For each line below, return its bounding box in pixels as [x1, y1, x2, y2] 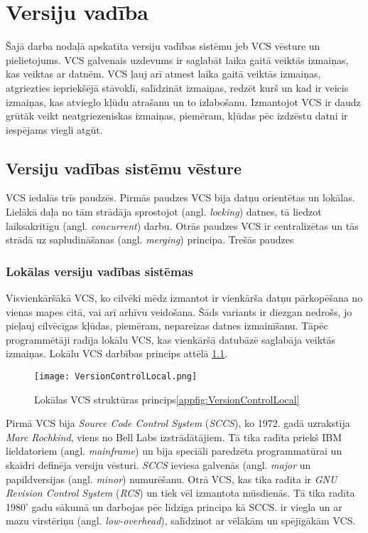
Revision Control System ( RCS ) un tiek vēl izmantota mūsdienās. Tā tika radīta [6, 485, 355, 500]
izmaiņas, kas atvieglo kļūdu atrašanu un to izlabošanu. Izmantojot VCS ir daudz [6, 94, 361, 109]
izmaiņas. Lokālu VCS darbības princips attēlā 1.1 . [6, 346, 228, 361]
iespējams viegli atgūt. [6, 122, 103, 137]
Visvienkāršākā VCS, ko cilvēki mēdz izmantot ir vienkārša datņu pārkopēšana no [6, 290, 363, 305]
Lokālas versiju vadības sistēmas [6, 262, 193, 280]
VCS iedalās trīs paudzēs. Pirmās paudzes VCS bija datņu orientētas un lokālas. [6, 190, 355, 205]
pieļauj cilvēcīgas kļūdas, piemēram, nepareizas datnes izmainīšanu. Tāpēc [6, 318, 328, 333]
